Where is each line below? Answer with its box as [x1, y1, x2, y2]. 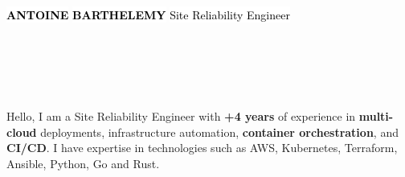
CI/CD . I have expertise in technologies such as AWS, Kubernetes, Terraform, [6, 139, 398, 156]
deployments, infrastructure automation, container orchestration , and [40, 123, 399, 140]
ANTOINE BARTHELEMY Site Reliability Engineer [6, 6, 290, 23]
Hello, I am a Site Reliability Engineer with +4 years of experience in [6, 107, 356, 124]
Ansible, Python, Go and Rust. [6, 154, 160, 171]
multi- [358, 107, 394, 124]
